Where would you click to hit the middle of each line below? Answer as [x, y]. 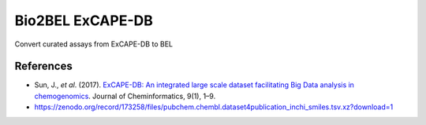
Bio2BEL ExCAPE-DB [84, 20]
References [43, 66]
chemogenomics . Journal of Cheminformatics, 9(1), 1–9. [125, 96]
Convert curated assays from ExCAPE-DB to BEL [94, 44]
